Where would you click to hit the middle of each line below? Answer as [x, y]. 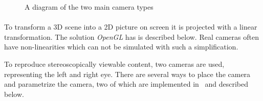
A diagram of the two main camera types [89, 7]
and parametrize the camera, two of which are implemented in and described [126, 84]
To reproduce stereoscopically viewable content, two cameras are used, [114, 64]
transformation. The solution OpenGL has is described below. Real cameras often [131, 36]
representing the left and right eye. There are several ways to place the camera [127, 74]
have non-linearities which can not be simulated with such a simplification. [121, 47]
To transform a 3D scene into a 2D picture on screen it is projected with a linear [131, 27]
